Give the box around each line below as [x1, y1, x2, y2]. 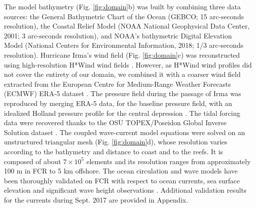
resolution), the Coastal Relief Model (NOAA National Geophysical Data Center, [4, 21, 250, 31]
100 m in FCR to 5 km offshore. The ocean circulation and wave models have [4, 166, 238, 176]
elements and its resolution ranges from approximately [86, 156, 251, 166]
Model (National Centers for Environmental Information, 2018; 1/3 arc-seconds [4, 40, 244, 50]
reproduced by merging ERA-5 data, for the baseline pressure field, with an [4, 98, 232, 108]
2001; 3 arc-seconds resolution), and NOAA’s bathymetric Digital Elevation [4, 30, 232, 40]
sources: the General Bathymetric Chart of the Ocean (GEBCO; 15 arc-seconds [4, 11, 244, 21]
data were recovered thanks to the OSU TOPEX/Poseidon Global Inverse [4, 117, 227, 128]
